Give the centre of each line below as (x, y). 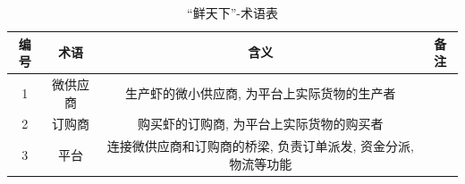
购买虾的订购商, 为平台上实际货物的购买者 (261, 124)
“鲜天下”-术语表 (232, 13)
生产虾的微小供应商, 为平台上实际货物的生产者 (261, 92)
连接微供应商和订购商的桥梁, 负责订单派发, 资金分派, (260, 146)
